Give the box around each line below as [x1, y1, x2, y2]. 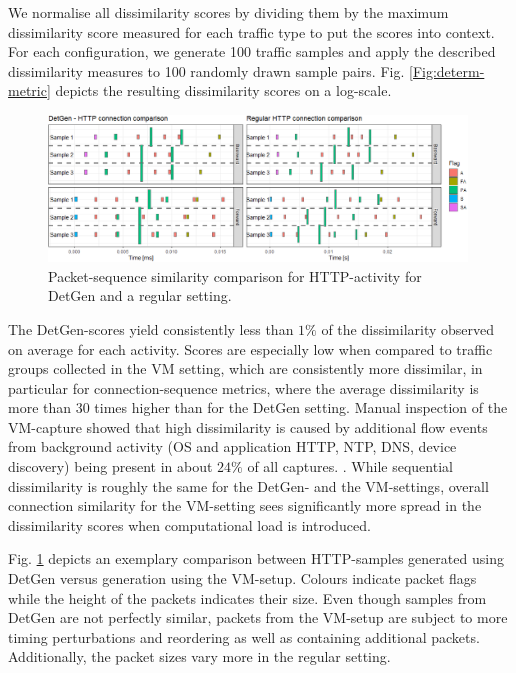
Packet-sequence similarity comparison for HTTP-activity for [48, 265, 422, 286]
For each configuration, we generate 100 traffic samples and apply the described [8, 41, 496, 62]
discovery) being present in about [8, 456, 213, 477]
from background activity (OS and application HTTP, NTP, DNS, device [8, 436, 457, 457]
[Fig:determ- [409, 60, 485, 81]
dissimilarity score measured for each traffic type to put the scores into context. [8, 21, 495, 42]
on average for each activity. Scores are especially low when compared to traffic [8, 338, 493, 359]
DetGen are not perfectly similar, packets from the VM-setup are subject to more [8, 607, 508, 628]
